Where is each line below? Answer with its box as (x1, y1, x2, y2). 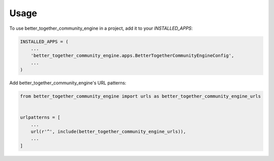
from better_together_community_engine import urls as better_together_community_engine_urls (20, 93, 261, 99)
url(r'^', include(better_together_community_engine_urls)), (30, 129, 186, 135)
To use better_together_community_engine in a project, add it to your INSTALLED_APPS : (9, 25, 193, 31)
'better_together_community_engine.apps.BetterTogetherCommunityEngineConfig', (30, 53, 234, 59)
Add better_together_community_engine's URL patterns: (9, 80, 126, 86)
